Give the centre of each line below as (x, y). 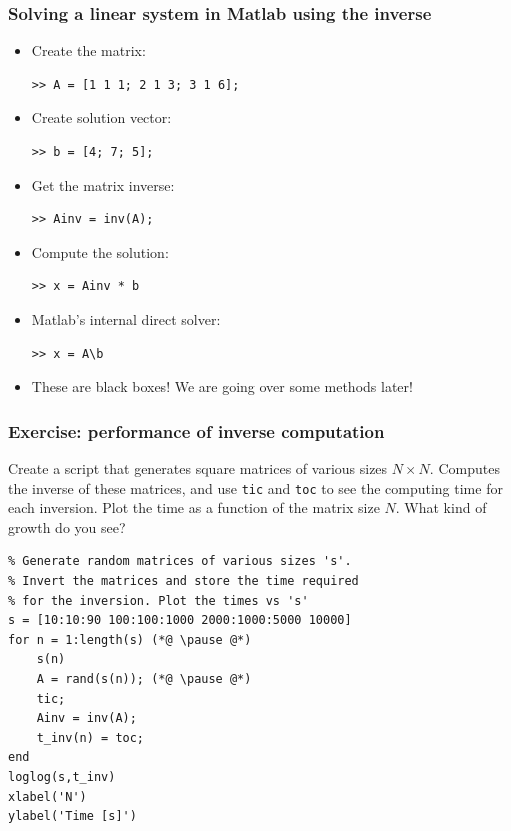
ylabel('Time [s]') (72, 816)
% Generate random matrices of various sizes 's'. (180, 561)
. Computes (464, 467)
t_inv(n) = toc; (90, 737)
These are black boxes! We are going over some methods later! (222, 386)
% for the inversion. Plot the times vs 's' (158, 600)
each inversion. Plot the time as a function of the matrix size (194, 507)
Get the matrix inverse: (103, 184)
